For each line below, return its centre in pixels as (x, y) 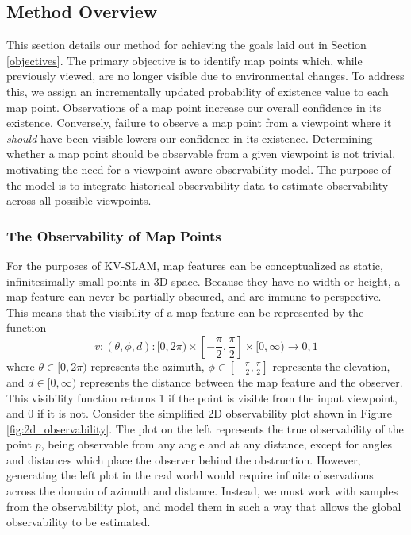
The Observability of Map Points (114, 235)
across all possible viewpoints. (79, 200)
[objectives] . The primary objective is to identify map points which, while (184, 60)
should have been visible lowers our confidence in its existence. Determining (190, 138)
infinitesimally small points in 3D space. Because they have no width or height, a (204, 281)
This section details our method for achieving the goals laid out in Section (186, 45)
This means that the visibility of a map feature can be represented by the (185, 312)
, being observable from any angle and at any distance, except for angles (217, 444)
